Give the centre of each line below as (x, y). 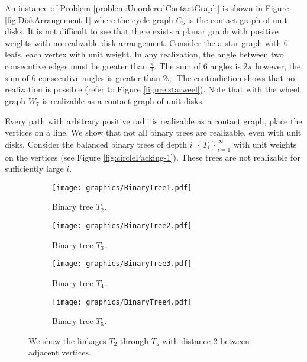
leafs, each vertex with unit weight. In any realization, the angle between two (144, 54)
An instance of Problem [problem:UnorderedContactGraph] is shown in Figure (147, 8)
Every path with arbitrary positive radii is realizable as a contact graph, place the (153, 121)
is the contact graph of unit (237, 19)
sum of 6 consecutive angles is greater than (83, 77)
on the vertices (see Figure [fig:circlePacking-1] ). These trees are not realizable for (153, 157)
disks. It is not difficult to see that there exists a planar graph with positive (142, 31)
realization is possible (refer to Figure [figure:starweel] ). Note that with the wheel (152, 89)
